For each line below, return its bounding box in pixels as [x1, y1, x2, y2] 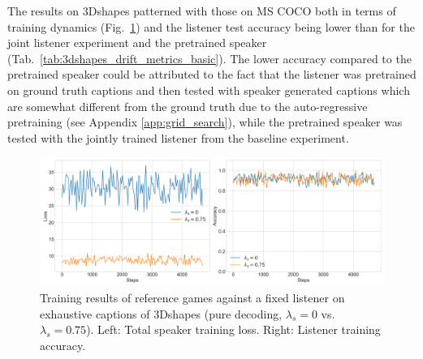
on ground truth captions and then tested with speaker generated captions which [7, 81, 410, 98]
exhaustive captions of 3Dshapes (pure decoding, [40, 305, 283, 322]
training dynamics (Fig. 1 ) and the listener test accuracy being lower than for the [7, 18, 415, 35]
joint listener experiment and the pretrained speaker [7, 34, 267, 51]
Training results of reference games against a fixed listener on [40, 288, 345, 306]
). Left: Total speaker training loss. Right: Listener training [86, 321, 381, 338]
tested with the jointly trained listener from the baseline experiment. [7, 129, 349, 146]
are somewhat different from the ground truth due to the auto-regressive [7, 97, 368, 114]
